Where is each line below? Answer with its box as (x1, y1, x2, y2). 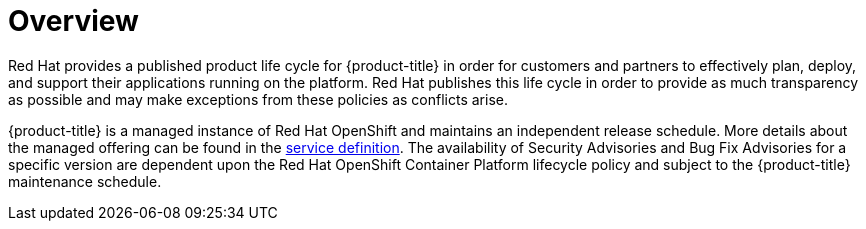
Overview (8, 4, 139, 38)
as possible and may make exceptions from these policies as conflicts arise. (8, 90, 509, 108)
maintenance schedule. (8, 172, 162, 190)
